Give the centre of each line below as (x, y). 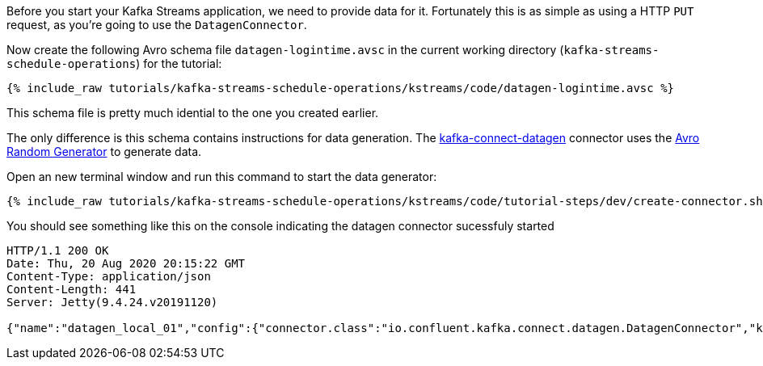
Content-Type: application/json (109, 276)
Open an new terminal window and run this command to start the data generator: (222, 177)
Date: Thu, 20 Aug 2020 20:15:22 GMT (126, 263)
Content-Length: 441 (72, 289)
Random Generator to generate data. (104, 151)
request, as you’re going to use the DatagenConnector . (157, 25)
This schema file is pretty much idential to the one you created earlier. (193, 113)
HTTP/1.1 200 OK (58, 250)
